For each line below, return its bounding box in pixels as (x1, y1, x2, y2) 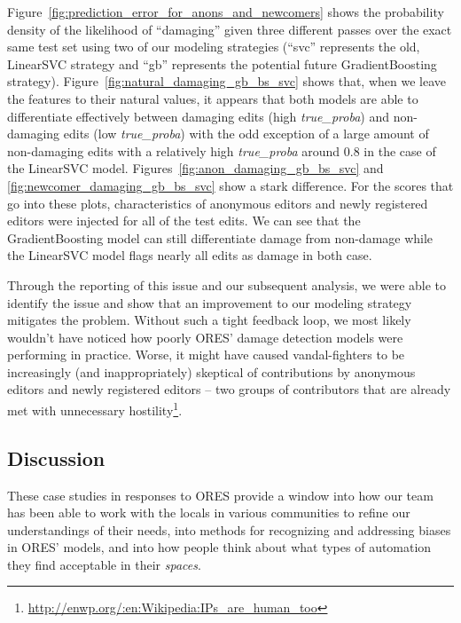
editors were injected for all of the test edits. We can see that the (7, 211, 361, 230)
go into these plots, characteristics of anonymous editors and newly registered (7, 193, 428, 212)
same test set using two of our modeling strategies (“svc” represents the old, (7, 37, 420, 56)
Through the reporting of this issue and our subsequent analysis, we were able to (7, 275, 447, 294)
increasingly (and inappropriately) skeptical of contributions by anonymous (7, 362, 416, 381)
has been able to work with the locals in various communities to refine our (7, 503, 410, 522)
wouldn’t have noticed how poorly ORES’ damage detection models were (7, 327, 403, 346)
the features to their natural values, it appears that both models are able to (7, 89, 418, 107)
